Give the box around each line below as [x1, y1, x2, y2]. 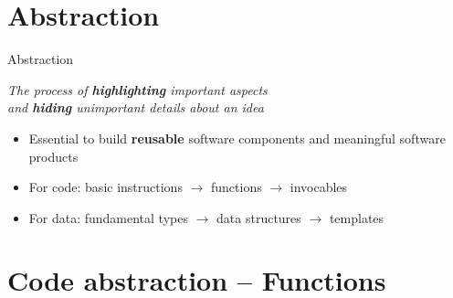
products [28, 146, 79, 165]
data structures [216, 208, 301, 227]
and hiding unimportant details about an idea [7, 98, 264, 117]
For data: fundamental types [28, 208, 188, 227]
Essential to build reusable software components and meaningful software [28, 128, 446, 147]
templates [329, 208, 385, 227]
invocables [290, 177, 348, 197]
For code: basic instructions [28, 177, 183, 197]
